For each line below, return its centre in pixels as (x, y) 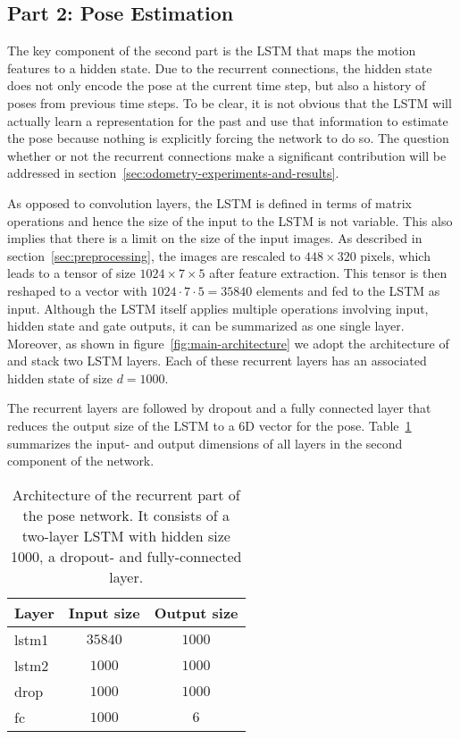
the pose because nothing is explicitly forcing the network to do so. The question (228, 138)
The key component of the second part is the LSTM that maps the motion (212, 50)
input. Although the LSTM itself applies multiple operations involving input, (218, 308)
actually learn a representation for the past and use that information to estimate (228, 120)
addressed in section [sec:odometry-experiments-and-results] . (173, 173)
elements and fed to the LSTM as (348, 290)
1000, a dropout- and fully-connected (126, 556)
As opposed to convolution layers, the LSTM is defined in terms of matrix (209, 202)
